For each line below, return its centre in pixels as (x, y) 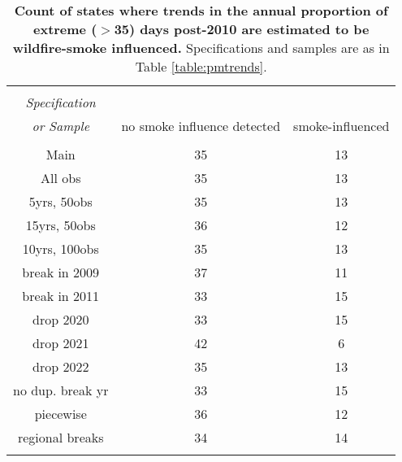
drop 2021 (61, 343)
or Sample (61, 126)
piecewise (61, 414)
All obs (61, 178)
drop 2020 (61, 319)
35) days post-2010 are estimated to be (242, 29)
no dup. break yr (61, 390)
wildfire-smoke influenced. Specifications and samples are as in (201, 48)
